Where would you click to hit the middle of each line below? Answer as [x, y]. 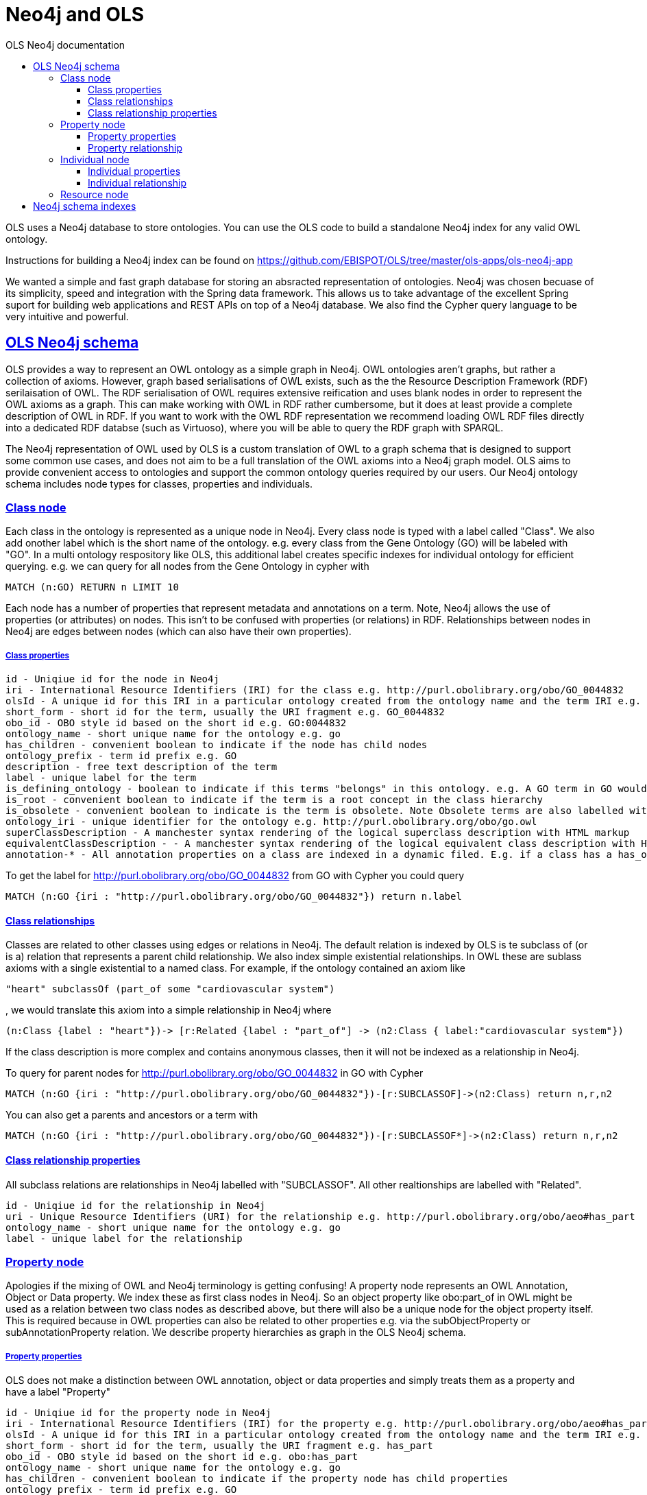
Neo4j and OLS [75, 14]
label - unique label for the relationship [124, 1238]
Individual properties [134, 171]
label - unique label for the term [101, 778]
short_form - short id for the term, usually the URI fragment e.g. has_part [219, 1446]
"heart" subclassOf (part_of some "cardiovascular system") [170, 989]
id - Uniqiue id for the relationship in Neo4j [136, 1205]
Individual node [95, 159]
